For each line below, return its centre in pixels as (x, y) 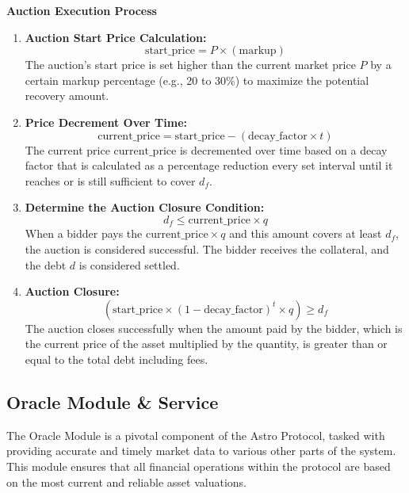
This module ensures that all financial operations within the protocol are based (199, 466)
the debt (46, 264)
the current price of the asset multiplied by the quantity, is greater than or (206, 344)
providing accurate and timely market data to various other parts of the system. (201, 451)
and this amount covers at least (306, 233)
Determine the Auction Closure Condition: (145, 207)
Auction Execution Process (82, 10)
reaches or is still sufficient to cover (110, 180)
